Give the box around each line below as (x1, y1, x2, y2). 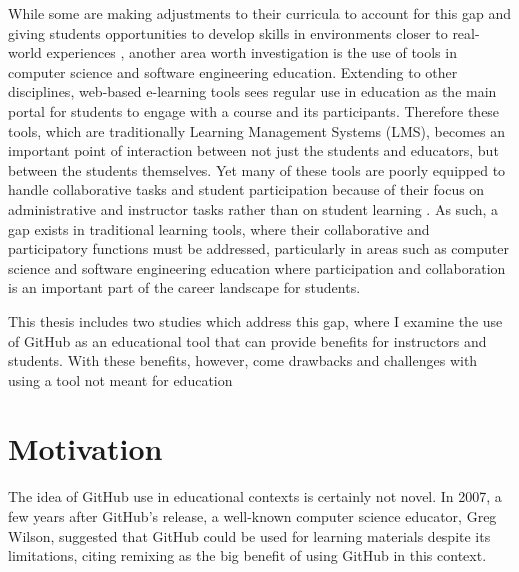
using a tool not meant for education (8, 369, 233, 390)
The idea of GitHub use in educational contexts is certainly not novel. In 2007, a (8, 486, 502, 507)
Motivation (8, 428, 163, 469)
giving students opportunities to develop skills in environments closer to (8, 22, 448, 43)
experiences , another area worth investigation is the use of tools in (46, 42, 457, 63)
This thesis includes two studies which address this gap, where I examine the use (8, 310, 503, 331)
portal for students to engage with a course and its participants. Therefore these (8, 100, 500, 121)
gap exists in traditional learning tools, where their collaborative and (8, 218, 430, 239)
